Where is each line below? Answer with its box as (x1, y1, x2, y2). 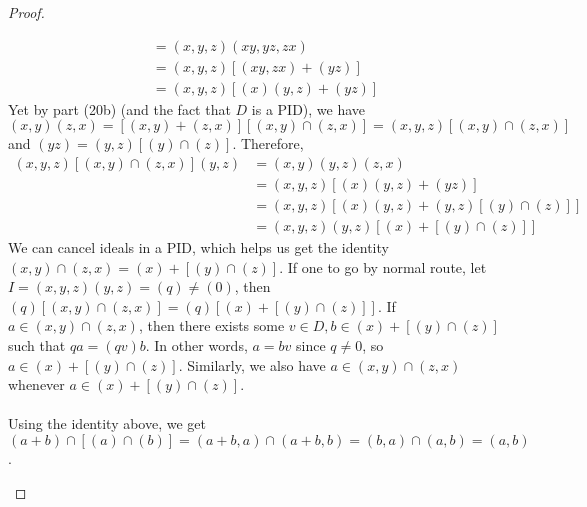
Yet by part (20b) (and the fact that (8, 98, 231, 119)
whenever (8, 374, 65, 395)
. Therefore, (232, 133, 304, 154)
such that (8, 334, 66, 355)
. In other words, (145, 334, 248, 355)
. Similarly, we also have (178, 354, 326, 375)
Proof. (8, 2, 45, 22)
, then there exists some (138, 315, 285, 336)
